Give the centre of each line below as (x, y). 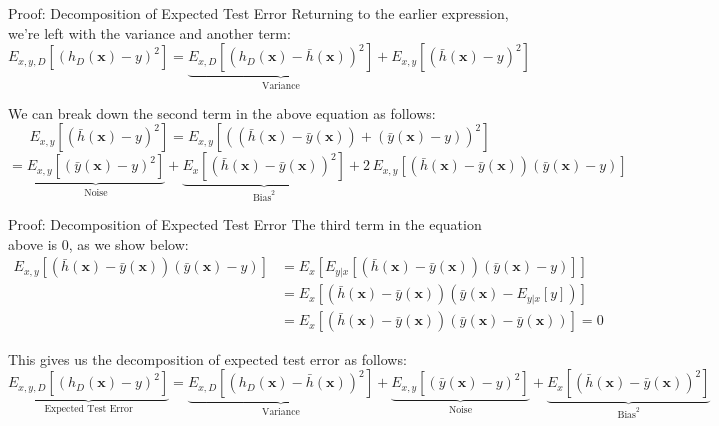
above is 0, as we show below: (98, 243)
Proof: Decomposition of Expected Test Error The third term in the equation (245, 224)
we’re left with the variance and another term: (149, 32)
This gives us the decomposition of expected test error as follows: (207, 358)
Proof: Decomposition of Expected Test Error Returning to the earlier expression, (258, 13)
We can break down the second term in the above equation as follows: (222, 112)
